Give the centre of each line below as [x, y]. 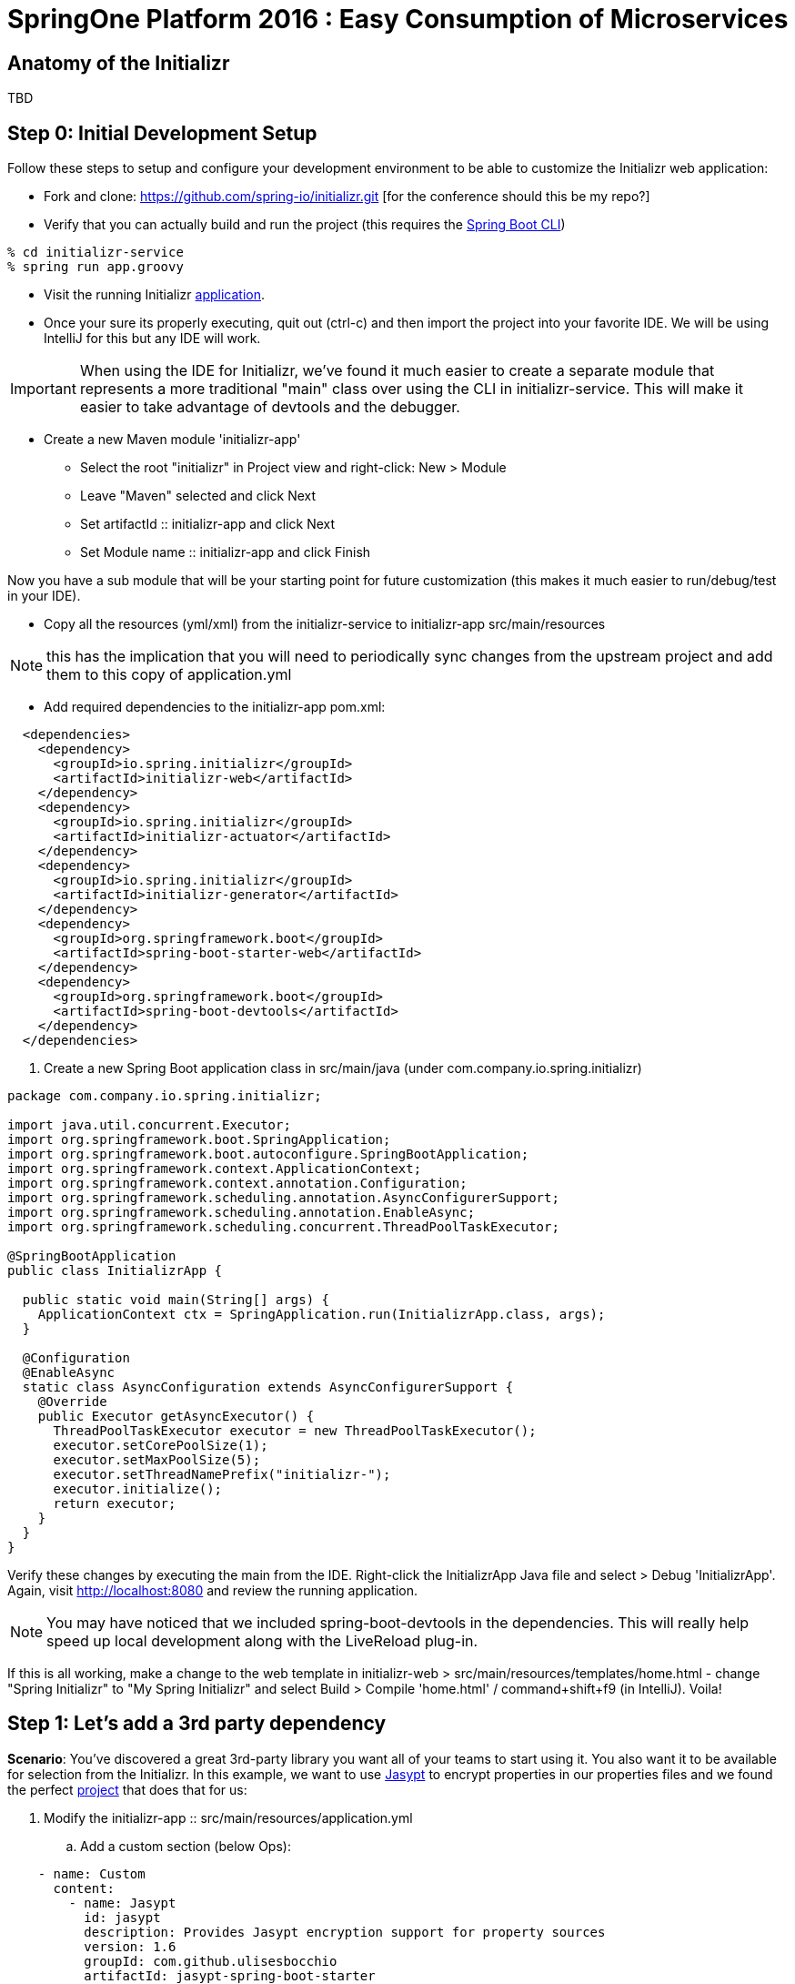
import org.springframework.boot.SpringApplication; [199, 1140]
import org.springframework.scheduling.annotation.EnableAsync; [242, 1213]
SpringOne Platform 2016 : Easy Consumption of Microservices [398, 19]
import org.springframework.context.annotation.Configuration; [237, 1184]
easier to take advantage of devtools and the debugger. [270, 407]
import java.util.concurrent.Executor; [149, 1125]
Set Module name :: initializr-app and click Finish [226, 552]
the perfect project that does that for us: [127, 1789]
